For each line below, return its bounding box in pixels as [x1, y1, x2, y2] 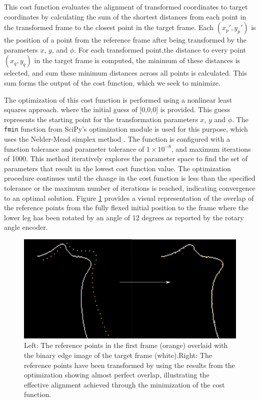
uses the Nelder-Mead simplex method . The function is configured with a [4, 134, 230, 144]
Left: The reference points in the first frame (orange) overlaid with [24, 340, 228, 350]
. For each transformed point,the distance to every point [74, 44, 246, 55]
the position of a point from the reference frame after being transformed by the [4, 35, 247, 45]
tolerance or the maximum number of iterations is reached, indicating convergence [4, 182, 255, 193]
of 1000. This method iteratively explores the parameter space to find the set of [4, 153, 247, 164]
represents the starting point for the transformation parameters [4, 114, 198, 124]
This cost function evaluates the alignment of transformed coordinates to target [4, 2, 248, 12]
